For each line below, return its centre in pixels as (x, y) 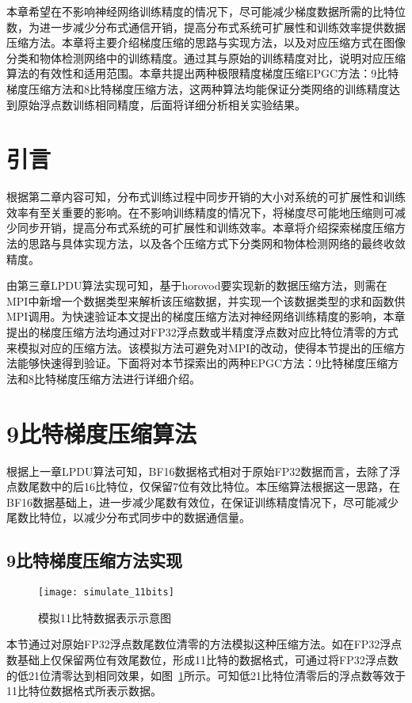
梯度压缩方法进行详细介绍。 (128, 378)
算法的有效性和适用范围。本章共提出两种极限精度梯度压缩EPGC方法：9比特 (203, 73)
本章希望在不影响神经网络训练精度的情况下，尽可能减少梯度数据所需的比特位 (206, 11)
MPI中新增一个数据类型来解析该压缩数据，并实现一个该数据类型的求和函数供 (206, 300)
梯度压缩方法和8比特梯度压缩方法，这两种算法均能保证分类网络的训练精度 (198, 88)
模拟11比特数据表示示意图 (105, 617)
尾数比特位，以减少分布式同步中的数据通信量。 (128, 517)
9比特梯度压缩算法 (102, 433)
